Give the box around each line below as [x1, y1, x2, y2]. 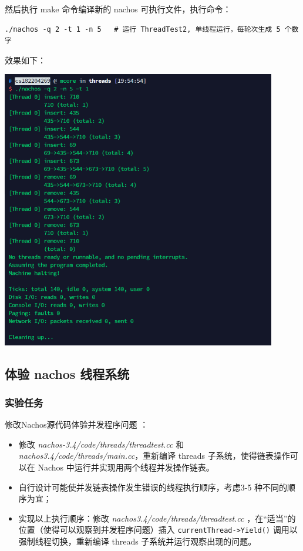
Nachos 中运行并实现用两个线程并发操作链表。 [38, 461, 214, 473]
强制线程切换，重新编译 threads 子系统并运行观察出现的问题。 [18, 535, 257, 547]
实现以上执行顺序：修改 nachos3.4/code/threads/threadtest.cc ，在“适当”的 [18, 512, 296, 524]
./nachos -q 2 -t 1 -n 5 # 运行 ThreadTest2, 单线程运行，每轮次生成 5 [5, 25, 281, 33]
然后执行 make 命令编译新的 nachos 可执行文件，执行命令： [5, 3, 231, 15]
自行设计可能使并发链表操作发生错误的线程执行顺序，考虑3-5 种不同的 [18, 481, 288, 493]
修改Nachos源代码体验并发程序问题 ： [5, 418, 149, 431]
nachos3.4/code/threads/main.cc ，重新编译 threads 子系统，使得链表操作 [18, 449, 290, 462]
